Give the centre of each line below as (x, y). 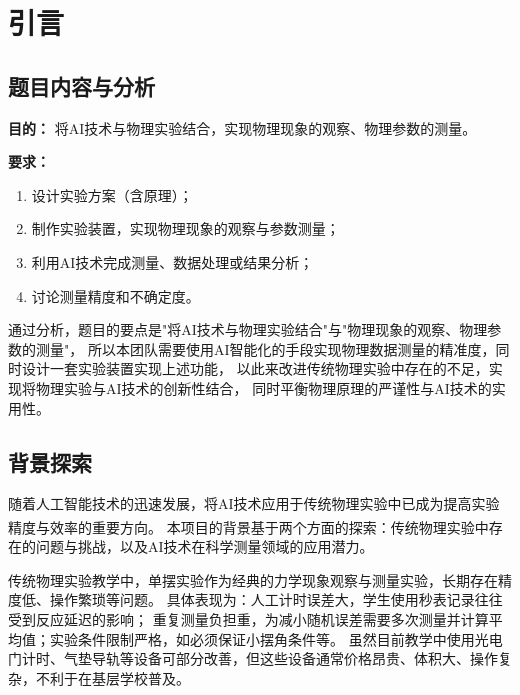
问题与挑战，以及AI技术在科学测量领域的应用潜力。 (204, 546)
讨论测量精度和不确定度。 (115, 295)
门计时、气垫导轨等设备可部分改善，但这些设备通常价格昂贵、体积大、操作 (253, 658)
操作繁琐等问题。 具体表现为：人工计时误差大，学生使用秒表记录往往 (276, 599)
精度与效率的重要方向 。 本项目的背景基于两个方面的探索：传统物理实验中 (248, 526)
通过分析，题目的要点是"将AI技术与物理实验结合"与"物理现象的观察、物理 (248, 329)
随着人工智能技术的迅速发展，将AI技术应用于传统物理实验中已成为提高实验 (254, 503)
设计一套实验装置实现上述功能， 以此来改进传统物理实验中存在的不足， (255, 368)
